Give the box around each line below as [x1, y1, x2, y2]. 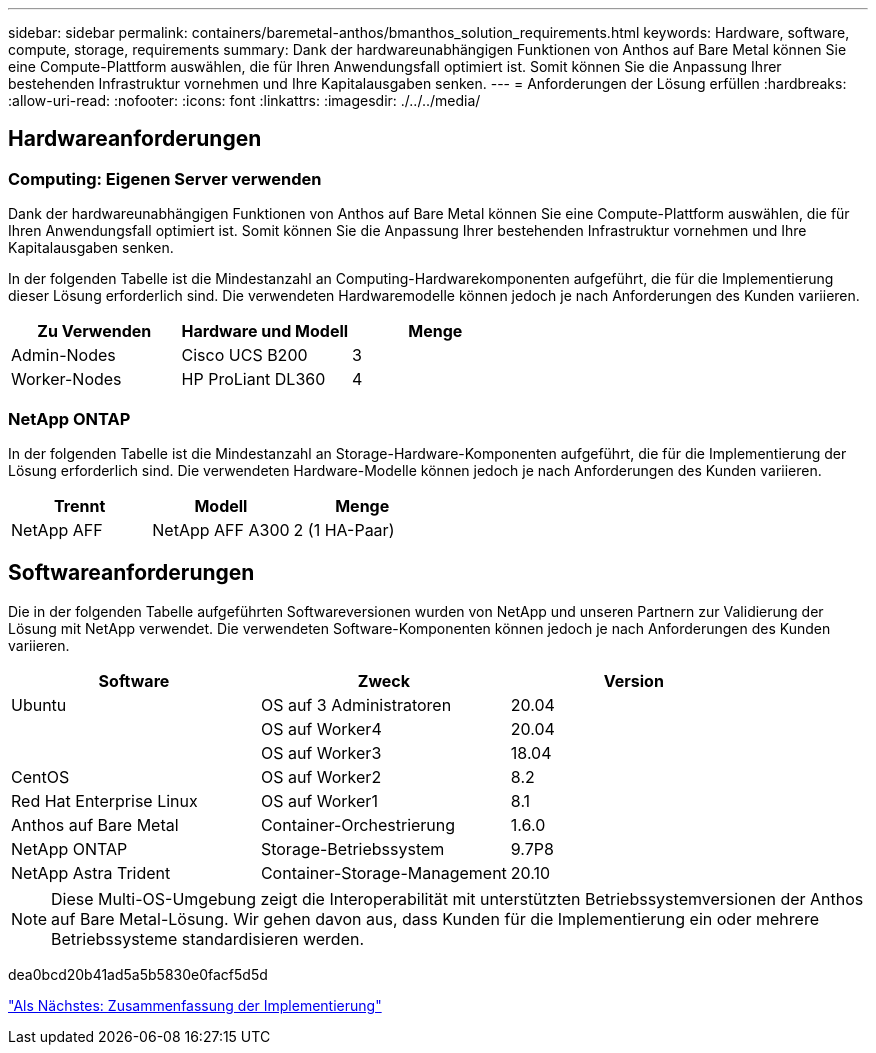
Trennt [54, 495, 106, 516]
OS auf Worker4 [260, 718, 382, 739]
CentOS [11, 766, 70, 787]
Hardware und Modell [181, 321, 349, 342]
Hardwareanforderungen [8, 126, 262, 152]
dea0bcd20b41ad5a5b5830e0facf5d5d [8, 965, 268, 983]
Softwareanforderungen [8, 560, 255, 586]
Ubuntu [11, 694, 67, 715]
